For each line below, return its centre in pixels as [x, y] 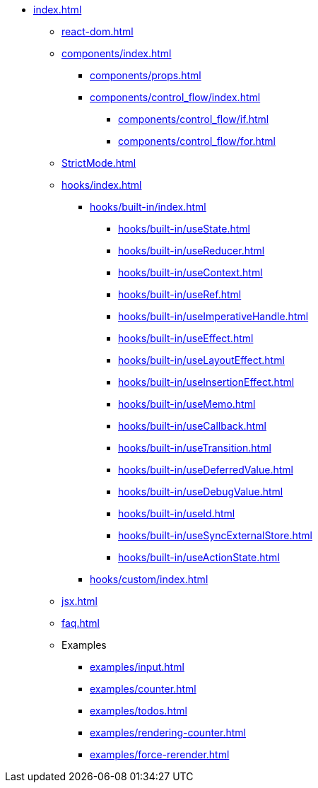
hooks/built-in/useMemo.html [187, 404]
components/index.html [117, 53]
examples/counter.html [143, 689]
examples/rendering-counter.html [168, 733]
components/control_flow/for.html [197, 141]
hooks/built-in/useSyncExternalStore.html [215, 535]
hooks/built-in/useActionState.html [199, 557]
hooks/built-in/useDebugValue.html [201, 492]
